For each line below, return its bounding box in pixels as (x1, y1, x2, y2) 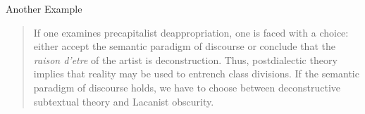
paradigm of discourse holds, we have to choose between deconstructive (33, 80, 341, 94)
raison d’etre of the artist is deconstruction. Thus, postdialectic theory (33, 52, 338, 67)
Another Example (6, 1, 82, 15)
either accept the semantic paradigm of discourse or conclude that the (33, 39, 335, 53)
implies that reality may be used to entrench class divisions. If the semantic (33, 66, 359, 81)
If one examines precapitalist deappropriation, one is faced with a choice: (33, 25, 349, 39)
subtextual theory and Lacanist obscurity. (33, 94, 214, 108)
